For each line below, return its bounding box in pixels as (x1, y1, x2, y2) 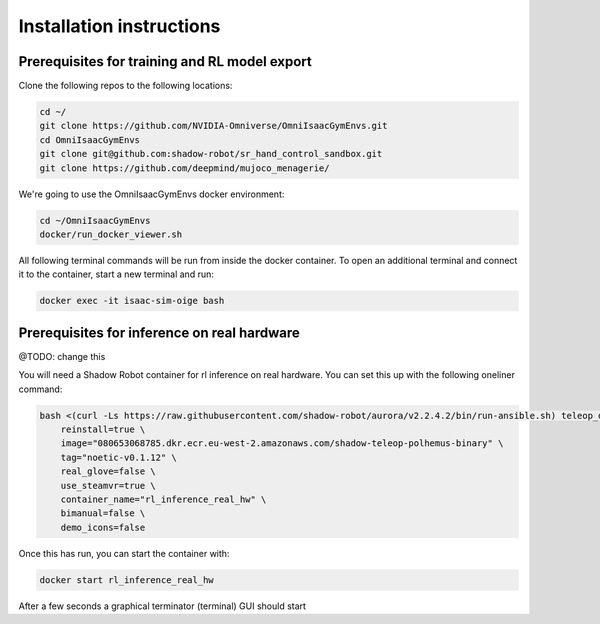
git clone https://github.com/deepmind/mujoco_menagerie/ (39, 162, 330, 174)
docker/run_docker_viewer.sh (39, 228, 183, 240)
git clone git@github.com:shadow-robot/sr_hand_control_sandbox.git (39, 148, 383, 160)
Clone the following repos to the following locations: (18, 80, 233, 92)
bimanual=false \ (60, 508, 146, 519)
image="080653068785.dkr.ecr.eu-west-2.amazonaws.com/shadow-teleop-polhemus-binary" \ (60, 438, 504, 449)
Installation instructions (18, 15, 221, 37)
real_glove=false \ (60, 466, 157, 477)
